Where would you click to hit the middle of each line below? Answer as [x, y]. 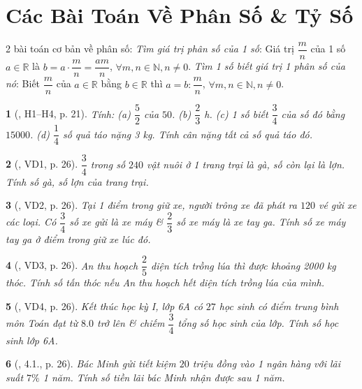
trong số [108, 164]
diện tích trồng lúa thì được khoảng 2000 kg [244, 265]
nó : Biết [23, 83]
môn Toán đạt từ [42, 323]
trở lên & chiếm [131, 323]
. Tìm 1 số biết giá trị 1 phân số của [267, 66]
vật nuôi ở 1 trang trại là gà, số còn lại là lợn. [246, 164]
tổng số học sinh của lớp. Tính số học [258, 323]
